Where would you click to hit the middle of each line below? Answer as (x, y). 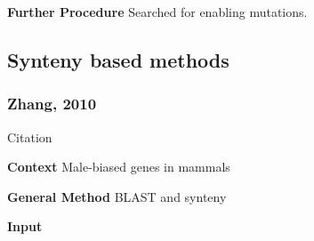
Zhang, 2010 (52, 104)
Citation (30, 137)
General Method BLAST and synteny (117, 196)
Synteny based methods (118, 59)
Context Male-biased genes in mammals (119, 167)
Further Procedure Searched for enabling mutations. (157, 12)
